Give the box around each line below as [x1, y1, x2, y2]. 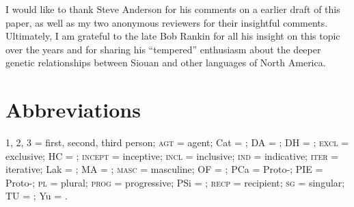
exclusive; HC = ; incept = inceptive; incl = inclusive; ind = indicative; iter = [5, 148, 339, 163]
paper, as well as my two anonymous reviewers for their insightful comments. [5, 15, 328, 29]
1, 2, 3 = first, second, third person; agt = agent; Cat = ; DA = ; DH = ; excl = [5, 135, 349, 150]
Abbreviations [5, 96, 141, 124]
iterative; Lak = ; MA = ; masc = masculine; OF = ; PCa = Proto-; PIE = [5, 162, 323, 176]
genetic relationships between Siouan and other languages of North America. [5, 55, 326, 70]
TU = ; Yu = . [5, 189, 68, 203]
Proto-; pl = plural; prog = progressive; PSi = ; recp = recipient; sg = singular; [5, 175, 345, 189]
